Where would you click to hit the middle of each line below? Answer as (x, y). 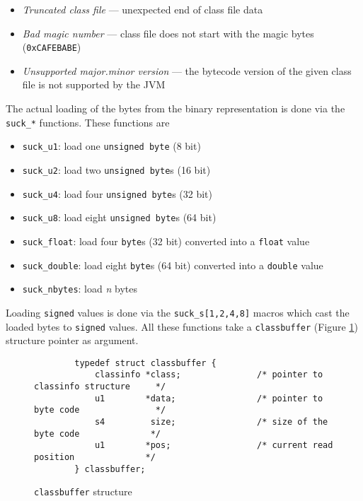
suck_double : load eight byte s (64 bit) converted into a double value (173, 265)
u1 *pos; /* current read (214, 446)
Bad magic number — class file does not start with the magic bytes (168, 33)
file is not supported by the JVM (94, 84)
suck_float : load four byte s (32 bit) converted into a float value (166, 241)
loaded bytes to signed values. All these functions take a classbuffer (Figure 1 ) (182, 326)
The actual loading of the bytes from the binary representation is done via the (175, 108)
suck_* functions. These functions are (88, 122)
